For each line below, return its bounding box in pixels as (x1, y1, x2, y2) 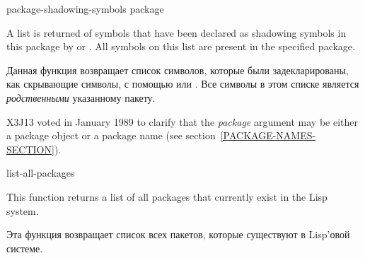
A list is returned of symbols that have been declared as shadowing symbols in (6, 25, 347, 40)
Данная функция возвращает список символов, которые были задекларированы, (6, 62, 349, 77)
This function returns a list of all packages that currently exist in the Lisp (6, 189, 328, 204)
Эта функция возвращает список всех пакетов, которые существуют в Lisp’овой (6, 227, 350, 242)
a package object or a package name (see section (6, 128, 216, 143)
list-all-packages (6, 165, 75, 180)
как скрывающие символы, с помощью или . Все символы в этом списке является (6, 76, 359, 91)
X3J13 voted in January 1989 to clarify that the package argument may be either (6, 114, 359, 129)
